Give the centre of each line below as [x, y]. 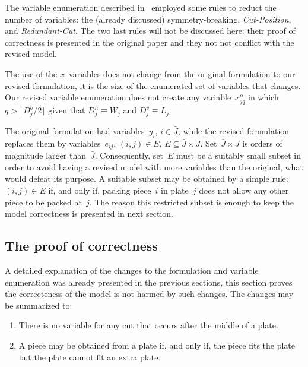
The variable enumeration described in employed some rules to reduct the [141, 7]
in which [263, 97]
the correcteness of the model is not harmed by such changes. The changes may [149, 294]
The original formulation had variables [75, 131]
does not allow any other [244, 190]
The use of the [31, 73]
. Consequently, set [129, 155]
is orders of [262, 143]
